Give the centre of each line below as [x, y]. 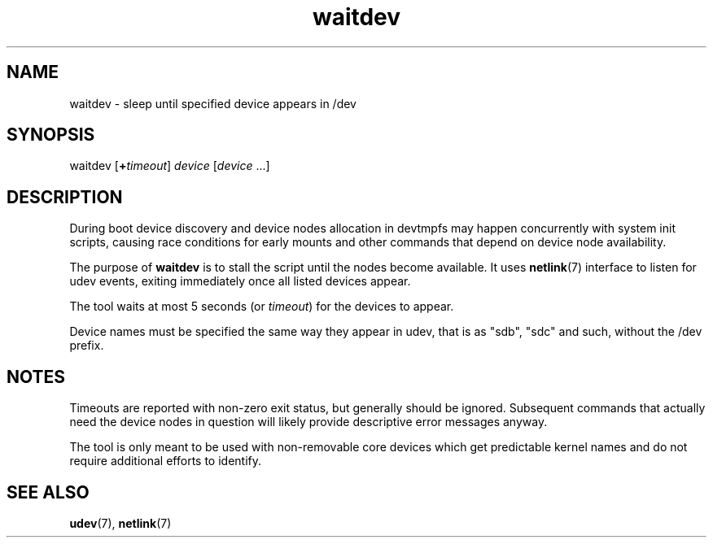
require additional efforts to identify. [166, 461]
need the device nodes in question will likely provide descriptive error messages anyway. [308, 422]
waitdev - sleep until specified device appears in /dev [213, 103]
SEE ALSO [48, 492]
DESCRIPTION [65, 197]
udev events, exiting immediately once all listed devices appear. [240, 281]
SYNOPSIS [51, 135]
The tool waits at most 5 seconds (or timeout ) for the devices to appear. [262, 307]
